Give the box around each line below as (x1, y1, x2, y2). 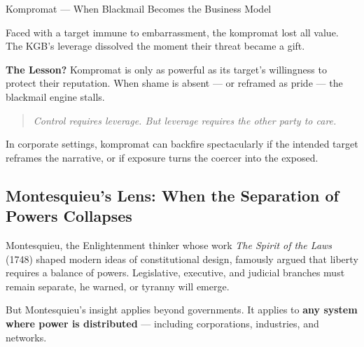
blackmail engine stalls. (6, 89, 105, 104)
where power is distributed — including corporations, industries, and (6, 316, 319, 330)
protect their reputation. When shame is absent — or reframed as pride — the (6, 76, 343, 90)
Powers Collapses (6, 205, 132, 227)
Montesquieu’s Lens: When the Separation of (6, 184, 339, 206)
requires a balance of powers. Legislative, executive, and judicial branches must (6, 265, 345, 280)
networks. (6, 330, 47, 344)
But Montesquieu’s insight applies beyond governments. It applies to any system (6, 302, 358, 317)
